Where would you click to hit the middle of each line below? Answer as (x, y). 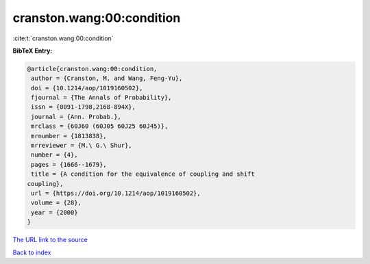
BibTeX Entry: (33, 51)
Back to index (32, 252)
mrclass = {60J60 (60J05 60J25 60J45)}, (100, 126)
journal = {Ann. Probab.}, (76, 117)
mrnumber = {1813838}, (69, 136)
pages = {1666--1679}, (69, 164)
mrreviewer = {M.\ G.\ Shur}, (82, 146)
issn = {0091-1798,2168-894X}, (84, 107)
